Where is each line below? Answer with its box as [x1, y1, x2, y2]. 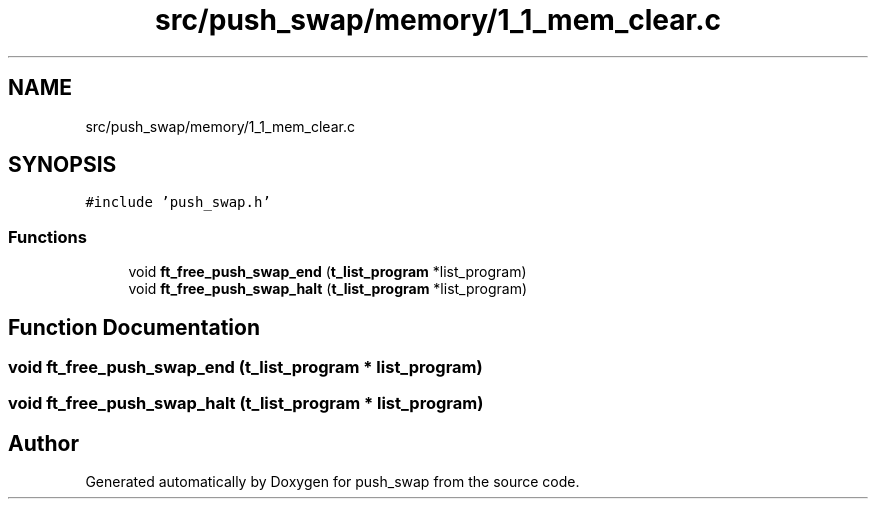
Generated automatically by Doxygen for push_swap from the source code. [85, 473, 580, 491]
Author [8, 430, 79, 456]
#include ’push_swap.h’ [85, 194, 271, 211]
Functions [8, 226, 87, 247]
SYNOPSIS [8, 152, 117, 178]
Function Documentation [8, 314, 260, 340]
